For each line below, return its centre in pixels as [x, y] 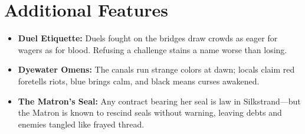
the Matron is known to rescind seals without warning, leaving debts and [150, 112]
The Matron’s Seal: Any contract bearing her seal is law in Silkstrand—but [159, 101]
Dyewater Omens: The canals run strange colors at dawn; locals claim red [156, 69]
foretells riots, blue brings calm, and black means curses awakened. [139, 81]
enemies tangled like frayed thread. [81, 124]
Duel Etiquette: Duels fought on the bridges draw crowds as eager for [148, 38]
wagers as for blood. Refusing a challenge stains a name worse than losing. [152, 49]
